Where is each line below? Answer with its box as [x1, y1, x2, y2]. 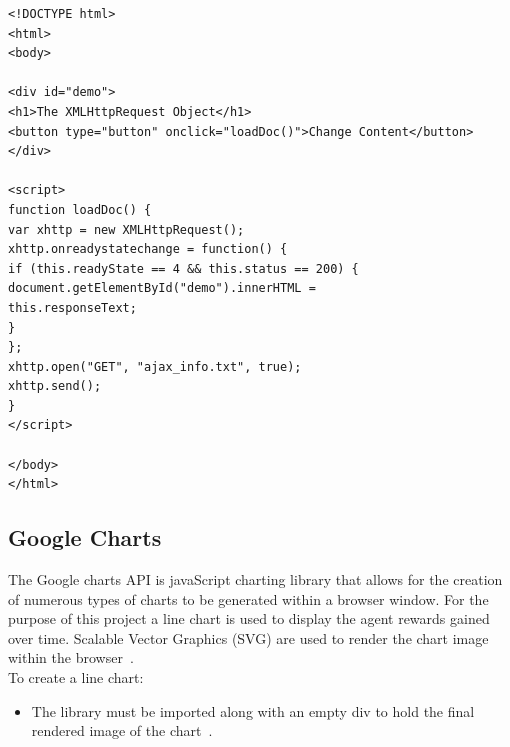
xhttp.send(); [8, 379, 102, 394]
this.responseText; [8, 300, 137, 315]
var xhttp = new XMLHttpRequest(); [8, 222, 245, 237]
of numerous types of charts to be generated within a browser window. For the [8, 588, 489, 609]
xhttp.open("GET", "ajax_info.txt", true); [8, 359, 302, 374]
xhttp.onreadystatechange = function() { [8, 242, 288, 257]
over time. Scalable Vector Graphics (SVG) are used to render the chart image [8, 627, 489, 648]
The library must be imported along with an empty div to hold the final [31, 700, 475, 721]
